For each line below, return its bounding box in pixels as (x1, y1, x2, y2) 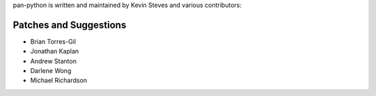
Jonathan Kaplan (30, 47, 79, 56)
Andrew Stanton (30, 56, 77, 65)
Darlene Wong (30, 67, 72, 75)
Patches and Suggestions (13, 19, 127, 31)
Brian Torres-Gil (30, 37, 77, 45)
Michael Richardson (30, 77, 87, 85)
